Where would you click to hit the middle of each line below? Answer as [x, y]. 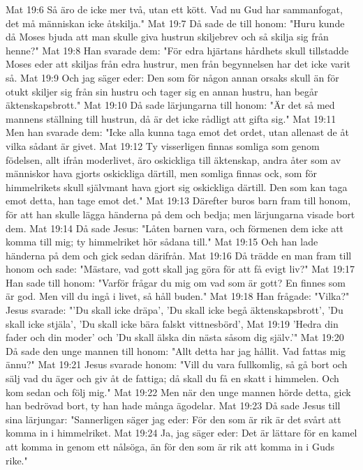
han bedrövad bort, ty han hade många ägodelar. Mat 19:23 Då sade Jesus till [173, 405]
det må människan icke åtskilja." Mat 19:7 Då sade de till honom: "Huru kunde [175, 23]
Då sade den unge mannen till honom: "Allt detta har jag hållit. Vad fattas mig [176, 350]
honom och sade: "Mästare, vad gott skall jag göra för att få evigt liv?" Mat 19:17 [180, 269]
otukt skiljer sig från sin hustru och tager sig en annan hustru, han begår [162, 91]
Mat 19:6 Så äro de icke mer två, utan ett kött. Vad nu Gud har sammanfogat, [174, 9]
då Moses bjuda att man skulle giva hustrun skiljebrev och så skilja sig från [167, 37]
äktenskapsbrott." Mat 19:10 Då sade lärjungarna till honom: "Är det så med [170, 105]
